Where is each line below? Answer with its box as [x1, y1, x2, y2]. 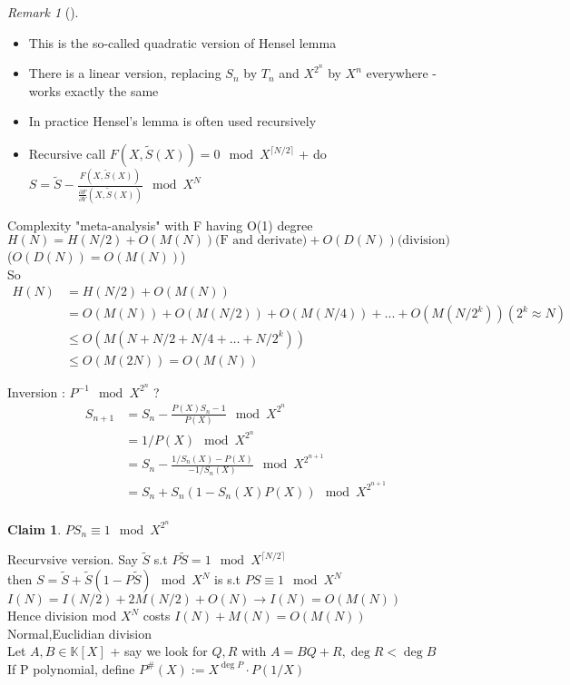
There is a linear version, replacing [28, 64, 221, 83]
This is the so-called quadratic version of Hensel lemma [28, 33, 337, 52]
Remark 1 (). [7, 3, 79, 21]
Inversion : [7, 382, 65, 401]
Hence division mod [7, 606, 117, 625]
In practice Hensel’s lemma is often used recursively [28, 112, 317, 131]
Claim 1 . [7, 519, 62, 538]
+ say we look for [110, 641, 208, 661]
